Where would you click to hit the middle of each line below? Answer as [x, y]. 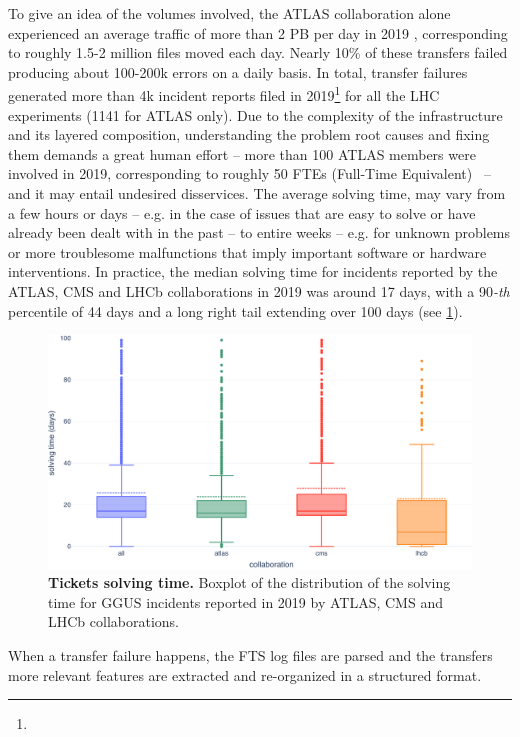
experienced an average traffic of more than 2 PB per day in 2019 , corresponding [258, 32]
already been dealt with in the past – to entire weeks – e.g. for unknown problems [259, 232]
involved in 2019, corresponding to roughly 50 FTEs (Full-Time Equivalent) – [249, 173]
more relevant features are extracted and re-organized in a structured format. [245, 674]
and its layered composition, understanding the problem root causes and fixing [249, 134]
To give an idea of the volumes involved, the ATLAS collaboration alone [229, 13]
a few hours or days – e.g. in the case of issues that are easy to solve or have [242, 212]
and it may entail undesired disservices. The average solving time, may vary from [257, 193]
